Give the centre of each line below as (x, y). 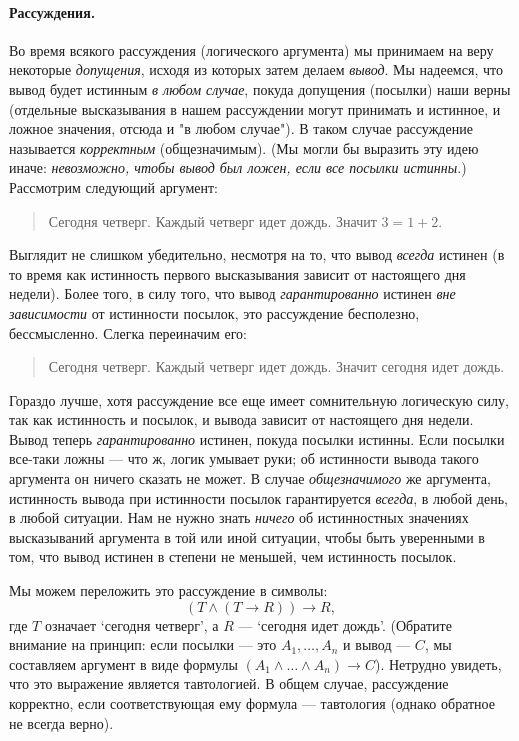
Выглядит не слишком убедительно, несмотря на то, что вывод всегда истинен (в (257, 254)
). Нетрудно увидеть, (438, 663)
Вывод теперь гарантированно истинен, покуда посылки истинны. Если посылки (257, 438)
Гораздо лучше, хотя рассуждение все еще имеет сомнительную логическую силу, (259, 399)
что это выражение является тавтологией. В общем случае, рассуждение (229, 683)
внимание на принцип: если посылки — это (143, 644)
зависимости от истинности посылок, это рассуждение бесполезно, (214, 312)
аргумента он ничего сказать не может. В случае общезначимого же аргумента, (250, 478)
